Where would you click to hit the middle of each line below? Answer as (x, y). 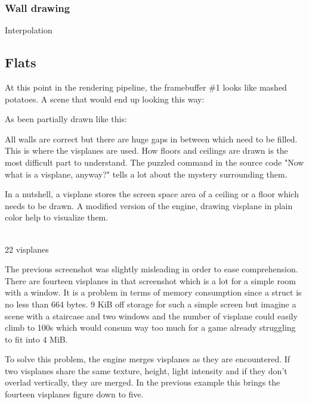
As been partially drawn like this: (66, 119)
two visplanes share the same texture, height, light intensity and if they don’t (146, 370)
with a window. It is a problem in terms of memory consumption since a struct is (153, 292)
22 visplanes (27, 249)
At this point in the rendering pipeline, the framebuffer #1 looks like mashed (146, 87)
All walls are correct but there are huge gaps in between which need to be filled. (151, 139)
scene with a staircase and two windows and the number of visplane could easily (151, 316)
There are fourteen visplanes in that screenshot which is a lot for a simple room (150, 280)
